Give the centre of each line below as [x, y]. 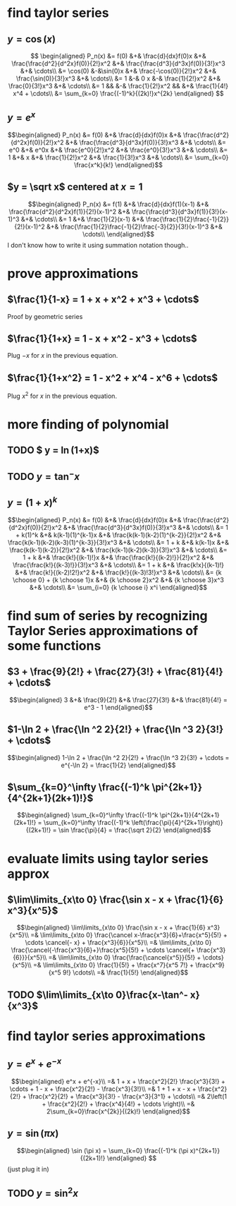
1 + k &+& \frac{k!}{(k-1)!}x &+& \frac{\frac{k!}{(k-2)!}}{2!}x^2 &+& [118, 557]
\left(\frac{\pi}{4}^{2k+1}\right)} [177, 823]
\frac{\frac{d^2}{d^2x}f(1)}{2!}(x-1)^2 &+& [69, 211]
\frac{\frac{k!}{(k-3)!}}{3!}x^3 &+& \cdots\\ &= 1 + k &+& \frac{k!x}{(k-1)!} [118, 565]
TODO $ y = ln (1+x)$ [54, 451]
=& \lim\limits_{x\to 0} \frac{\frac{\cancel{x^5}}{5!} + [125, 958]
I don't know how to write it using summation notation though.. [98, 245]
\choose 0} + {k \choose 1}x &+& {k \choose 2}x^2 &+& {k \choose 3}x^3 [118, 579]
